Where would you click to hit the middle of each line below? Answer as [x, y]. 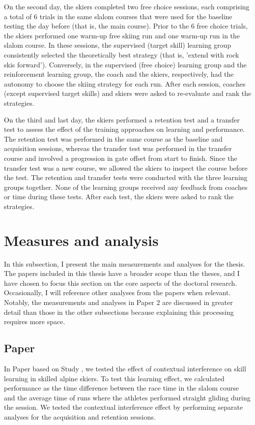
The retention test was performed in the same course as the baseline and [113, 138]
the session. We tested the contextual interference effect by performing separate [124, 407]
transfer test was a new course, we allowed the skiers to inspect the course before [126, 167]
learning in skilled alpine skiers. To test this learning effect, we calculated [114, 378]
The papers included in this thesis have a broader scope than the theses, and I [122, 273]
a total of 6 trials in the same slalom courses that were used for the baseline [118, 16]
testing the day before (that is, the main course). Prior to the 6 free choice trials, [126, 26]
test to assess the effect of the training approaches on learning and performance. [125, 129]
